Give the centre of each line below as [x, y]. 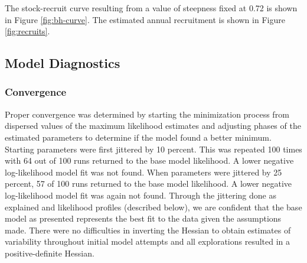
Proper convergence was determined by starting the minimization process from [147, 114]
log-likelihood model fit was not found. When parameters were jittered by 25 [143, 172]
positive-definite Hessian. [50, 253]
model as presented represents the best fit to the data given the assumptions [143, 218]
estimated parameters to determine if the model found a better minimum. [138, 137]
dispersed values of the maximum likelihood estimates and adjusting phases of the [153, 126]
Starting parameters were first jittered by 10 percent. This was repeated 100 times [153, 149]
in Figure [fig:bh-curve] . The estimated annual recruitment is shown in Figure [145, 19]
